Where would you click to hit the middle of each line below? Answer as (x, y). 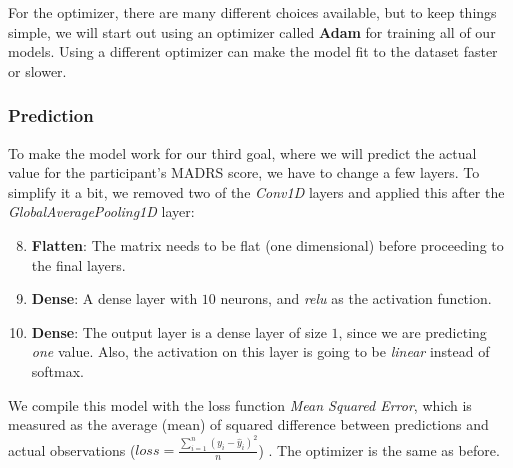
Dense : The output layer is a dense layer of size (179, 331)
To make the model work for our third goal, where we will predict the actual (242, 152)
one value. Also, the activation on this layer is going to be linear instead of (260, 351)
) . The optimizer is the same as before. (379, 449)
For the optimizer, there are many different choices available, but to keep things (252, 12)
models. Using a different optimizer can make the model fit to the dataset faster (253, 51)
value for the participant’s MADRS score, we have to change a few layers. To (244, 172)
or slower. (37, 70)
